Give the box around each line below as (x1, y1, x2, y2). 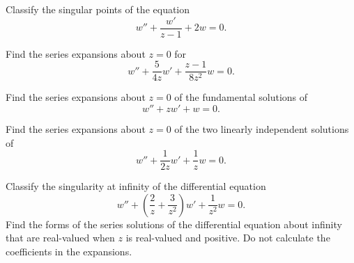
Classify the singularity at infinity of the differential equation (6, 179, 266, 193)
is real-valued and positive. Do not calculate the (125, 230, 330, 245)
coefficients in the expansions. (6, 244, 132, 258)
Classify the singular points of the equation (6, 2, 190, 16)
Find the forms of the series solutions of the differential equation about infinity (6, 216, 342, 231)
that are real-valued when (6, 230, 115, 245)
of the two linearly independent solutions (174, 121, 349, 136)
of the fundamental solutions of (174, 90, 308, 104)
